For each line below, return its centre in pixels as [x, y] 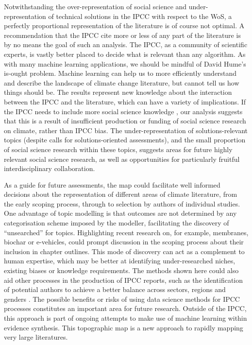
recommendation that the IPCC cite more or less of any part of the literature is [122, 35]
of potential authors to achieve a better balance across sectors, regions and [115, 289]
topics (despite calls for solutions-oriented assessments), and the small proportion [125, 140]
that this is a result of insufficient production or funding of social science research [125, 121]
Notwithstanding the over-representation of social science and [95, 6]
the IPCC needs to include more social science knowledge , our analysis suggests [123, 111]
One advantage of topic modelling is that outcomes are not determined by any [120, 213]
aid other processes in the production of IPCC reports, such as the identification [124, 280]
